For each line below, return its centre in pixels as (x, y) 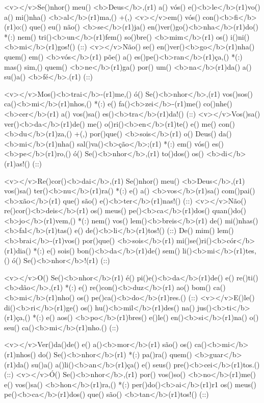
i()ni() (240, 36)
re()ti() (247, 277)
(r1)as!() (17, 163)
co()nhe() (218, 104)
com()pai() (239, 191)
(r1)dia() (18, 250)
